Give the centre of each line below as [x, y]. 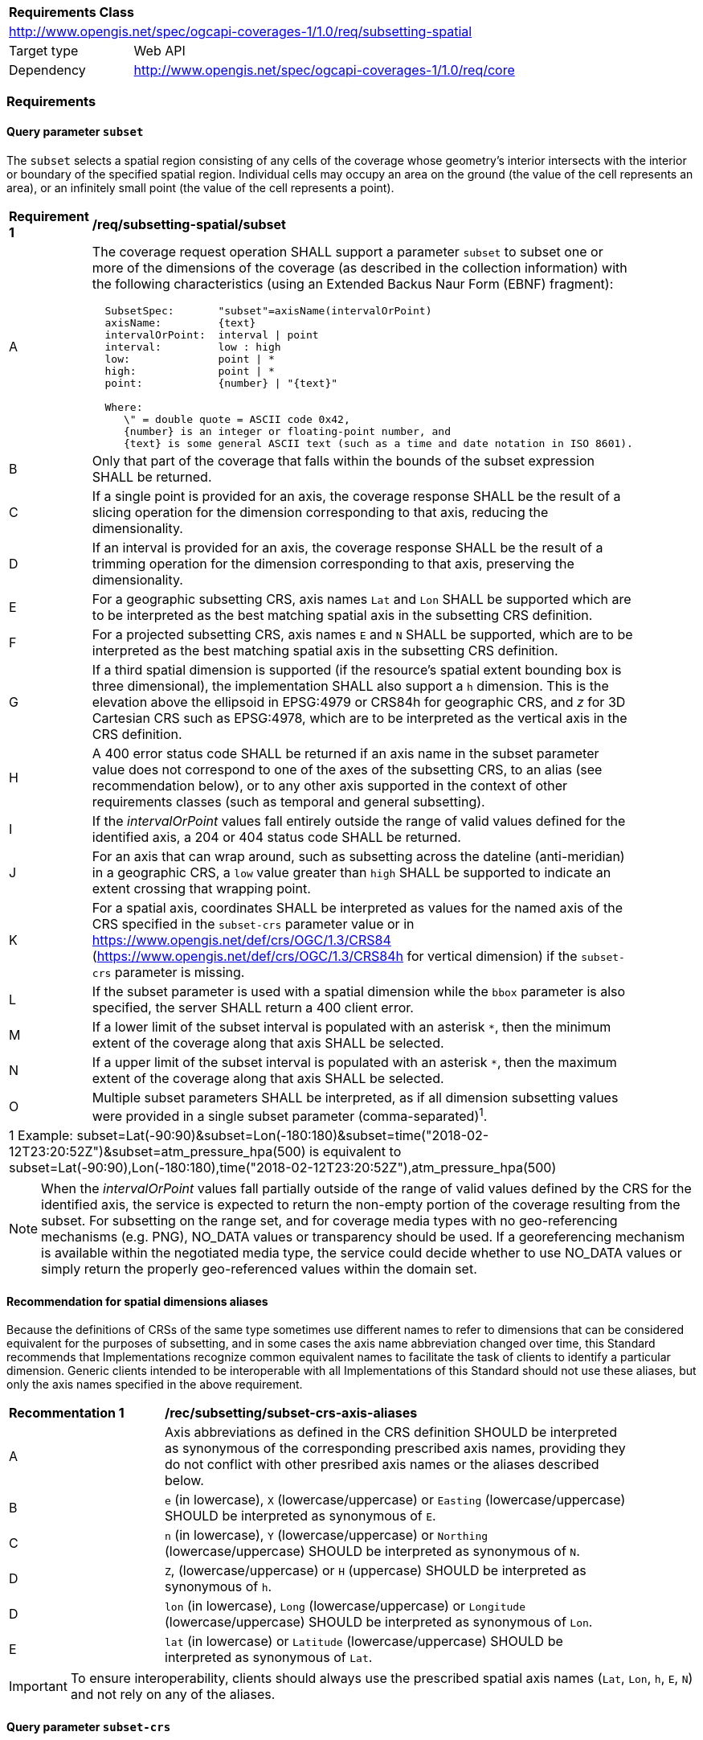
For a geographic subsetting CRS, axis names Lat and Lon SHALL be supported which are [362, 599]
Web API [159, 51]
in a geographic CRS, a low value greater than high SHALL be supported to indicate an [351, 872]
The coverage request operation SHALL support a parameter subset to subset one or [347, 251]
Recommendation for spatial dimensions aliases [137, 1301]
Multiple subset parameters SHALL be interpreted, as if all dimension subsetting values [355, 1097]
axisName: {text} [180, 322]
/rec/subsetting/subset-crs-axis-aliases [291, 1413]
